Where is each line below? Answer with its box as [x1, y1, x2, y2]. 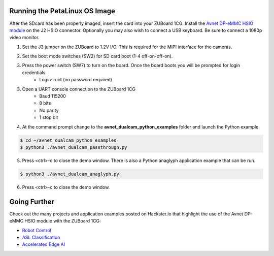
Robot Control [22, 227, 51, 233]
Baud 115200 [39, 93, 66, 99]
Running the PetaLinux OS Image [9, 7, 116, 15]
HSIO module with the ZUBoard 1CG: [24, 218, 101, 224]
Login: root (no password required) [39, 77, 113, 83]
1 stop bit [39, 114, 58, 120]
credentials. [22, 69, 47, 76]
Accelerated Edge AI [22, 241, 65, 247]
